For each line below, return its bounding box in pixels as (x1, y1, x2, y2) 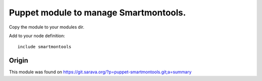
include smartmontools (17, 44, 72, 50)
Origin (9, 56, 29, 65)
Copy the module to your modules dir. (9, 24, 84, 30)
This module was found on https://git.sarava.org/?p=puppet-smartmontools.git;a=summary (9, 69, 192, 75)
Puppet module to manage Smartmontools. (9, 7, 186, 18)
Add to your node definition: (9, 33, 65, 39)
